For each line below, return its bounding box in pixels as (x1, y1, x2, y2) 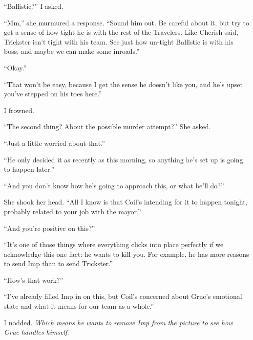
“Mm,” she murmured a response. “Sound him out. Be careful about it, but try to (4, 17, 249, 27)
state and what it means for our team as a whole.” (4, 301, 154, 311)
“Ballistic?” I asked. (4, 1, 63, 11)
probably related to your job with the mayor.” (4, 206, 141, 216)
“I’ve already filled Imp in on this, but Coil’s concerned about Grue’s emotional (4, 291, 242, 301)
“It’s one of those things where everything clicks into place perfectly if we (4, 239, 224, 249)
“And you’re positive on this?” (4, 223, 95, 233)
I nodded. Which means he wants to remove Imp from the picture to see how (4, 317, 233, 327)
